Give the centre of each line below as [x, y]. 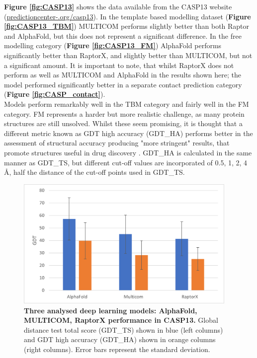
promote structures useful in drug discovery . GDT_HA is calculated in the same [128, 152]
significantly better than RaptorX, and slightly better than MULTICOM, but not [128, 55]
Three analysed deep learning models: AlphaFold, [111, 310]
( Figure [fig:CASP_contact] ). [55, 94]
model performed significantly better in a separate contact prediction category [123, 84]
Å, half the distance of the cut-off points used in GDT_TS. [94, 172]
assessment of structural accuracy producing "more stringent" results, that [117, 143]
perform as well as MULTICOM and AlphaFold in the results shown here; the [123, 75]
